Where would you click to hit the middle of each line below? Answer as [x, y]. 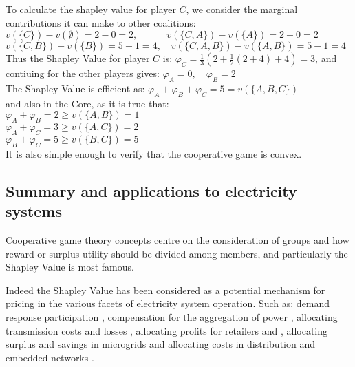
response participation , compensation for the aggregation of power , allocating [172, 316]
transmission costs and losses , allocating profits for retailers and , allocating [167, 330]
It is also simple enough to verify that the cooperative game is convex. [154, 153]
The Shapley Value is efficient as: [75, 88]
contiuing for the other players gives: [83, 73]
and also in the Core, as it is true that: [87, 103]
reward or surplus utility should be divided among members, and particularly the [177, 253]
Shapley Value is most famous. [70, 267]
